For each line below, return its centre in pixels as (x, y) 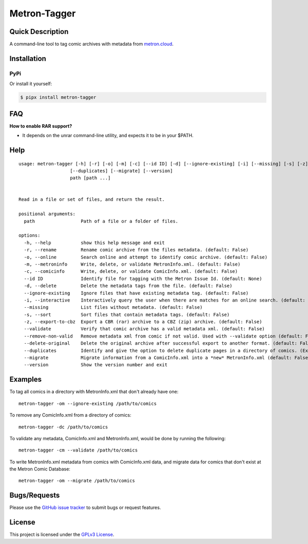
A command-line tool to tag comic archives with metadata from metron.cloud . (92, 44)
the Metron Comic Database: (40, 469)
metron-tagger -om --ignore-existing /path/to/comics (88, 404)
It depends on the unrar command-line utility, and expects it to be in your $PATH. (108, 136)
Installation (28, 58)
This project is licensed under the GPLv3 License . (62, 535)
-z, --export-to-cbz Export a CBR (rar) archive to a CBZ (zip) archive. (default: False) (143, 322)
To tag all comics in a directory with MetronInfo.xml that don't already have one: (94, 392)
